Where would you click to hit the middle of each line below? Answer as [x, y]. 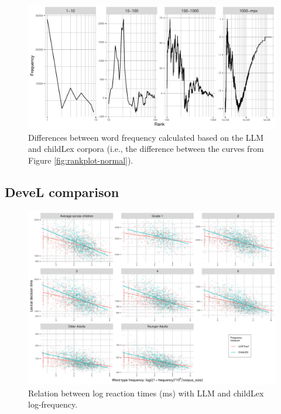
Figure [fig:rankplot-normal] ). [81, 160]
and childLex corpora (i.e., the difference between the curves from [146, 149]
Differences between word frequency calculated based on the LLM [146, 137]
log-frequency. [53, 404]
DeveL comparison [62, 191]
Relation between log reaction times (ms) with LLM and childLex [146, 393]
